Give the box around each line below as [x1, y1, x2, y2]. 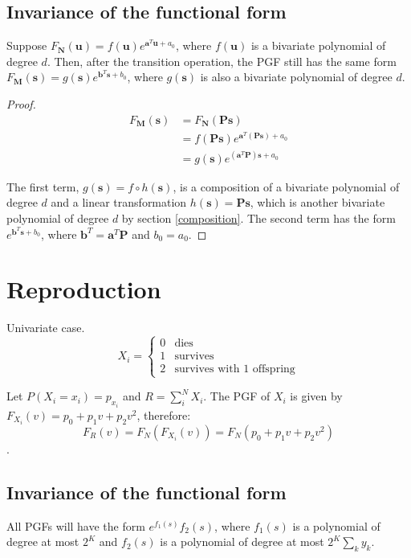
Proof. [6, 95, 36, 112]
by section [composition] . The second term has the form [121, 209, 396, 226]
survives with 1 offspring [174, 363, 295, 375]
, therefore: [136, 406, 191, 423]
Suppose [6, 37, 47, 54]
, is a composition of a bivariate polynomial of [173, 178, 400, 195]
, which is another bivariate [250, 194, 385, 211]
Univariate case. [6, 319, 85, 336]
